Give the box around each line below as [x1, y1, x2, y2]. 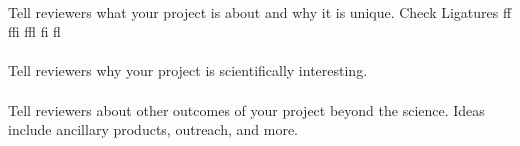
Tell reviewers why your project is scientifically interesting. [8, 60, 368, 81]
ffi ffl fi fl [8, 21, 61, 42]
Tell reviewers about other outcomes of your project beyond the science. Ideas [8, 99, 485, 120]
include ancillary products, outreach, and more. [8, 119, 298, 140]
